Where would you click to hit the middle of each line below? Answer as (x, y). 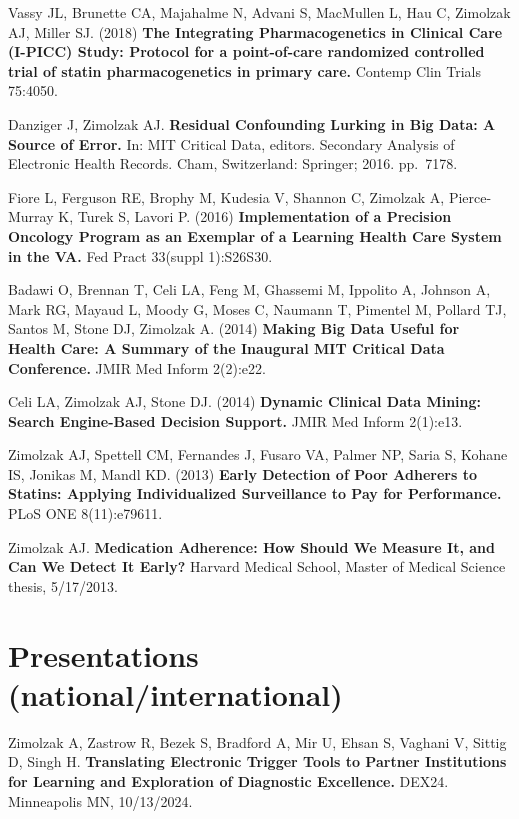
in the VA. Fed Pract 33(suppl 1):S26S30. (140, 255)
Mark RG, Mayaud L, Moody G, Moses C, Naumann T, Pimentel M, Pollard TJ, (257, 308)
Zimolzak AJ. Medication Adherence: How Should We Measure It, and (251, 546)
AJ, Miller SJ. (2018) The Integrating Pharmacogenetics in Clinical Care (255, 31)
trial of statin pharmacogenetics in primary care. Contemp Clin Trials (244, 70)
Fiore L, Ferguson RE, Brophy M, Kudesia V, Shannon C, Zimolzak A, (226, 196)
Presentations (103, 654)
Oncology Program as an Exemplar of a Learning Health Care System (255, 235)
